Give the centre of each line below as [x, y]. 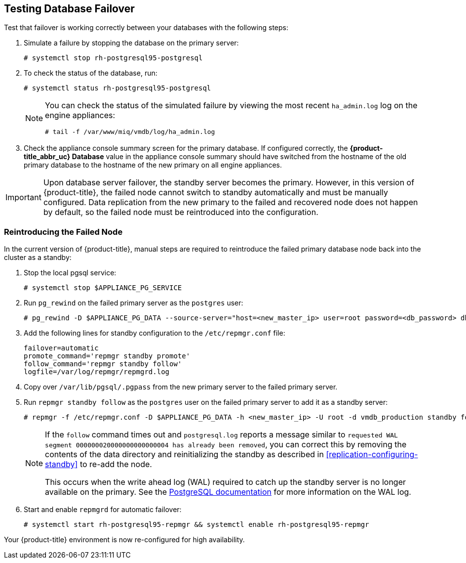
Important [23, 197]
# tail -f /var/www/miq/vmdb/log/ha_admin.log [130, 132]
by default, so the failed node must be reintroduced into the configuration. [181, 212]
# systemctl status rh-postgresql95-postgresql [117, 88]
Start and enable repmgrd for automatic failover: [103, 510]
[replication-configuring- [372, 455]
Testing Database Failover [69, 9]
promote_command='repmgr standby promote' [107, 356]
